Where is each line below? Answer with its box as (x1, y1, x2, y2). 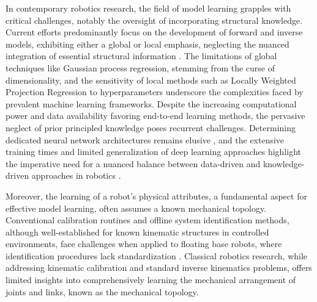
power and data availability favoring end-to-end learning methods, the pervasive (6, 109, 305, 122)
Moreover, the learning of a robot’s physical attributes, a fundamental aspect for (6, 189, 307, 202)
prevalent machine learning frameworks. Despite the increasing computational (6, 97, 297, 110)
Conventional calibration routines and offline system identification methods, (6, 214, 289, 226)
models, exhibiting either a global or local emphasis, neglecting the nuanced (6, 37, 289, 50)
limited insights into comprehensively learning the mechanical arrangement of (6, 273, 296, 286)
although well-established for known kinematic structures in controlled (6, 225, 269, 238)
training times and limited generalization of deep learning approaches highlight (6, 145, 301, 158)
